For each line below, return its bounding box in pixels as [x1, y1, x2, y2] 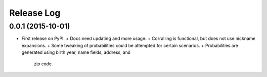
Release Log [9, 7, 61, 18]
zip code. [34, 61, 53, 67]
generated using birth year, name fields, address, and [21, 49, 131, 55]
